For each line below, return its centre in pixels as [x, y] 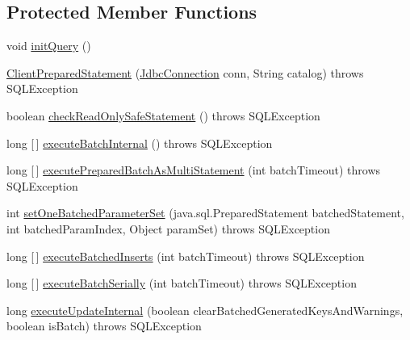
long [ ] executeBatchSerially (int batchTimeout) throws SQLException [182, 283]
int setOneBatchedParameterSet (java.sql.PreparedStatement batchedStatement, [205, 213]
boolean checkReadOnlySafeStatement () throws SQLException [163, 115]
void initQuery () [49, 46]
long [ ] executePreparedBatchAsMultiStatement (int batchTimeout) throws [194, 170]
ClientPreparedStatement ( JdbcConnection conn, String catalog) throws [185, 72]
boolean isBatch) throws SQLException [104, 326]
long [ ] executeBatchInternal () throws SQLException [140, 143]
